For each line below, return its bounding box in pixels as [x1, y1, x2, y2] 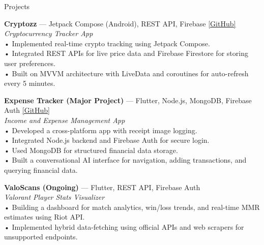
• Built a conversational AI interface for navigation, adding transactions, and [4, 155, 247, 165]
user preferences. [4, 57, 55, 68]
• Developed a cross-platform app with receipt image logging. [4, 125, 197, 135]
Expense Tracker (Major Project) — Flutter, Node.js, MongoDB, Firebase [4, 95, 252, 105]
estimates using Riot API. [4, 211, 85, 222]
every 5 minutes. [4, 78, 55, 88]
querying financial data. [4, 164, 78, 175]
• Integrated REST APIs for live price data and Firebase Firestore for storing [4, 48, 248, 58]
